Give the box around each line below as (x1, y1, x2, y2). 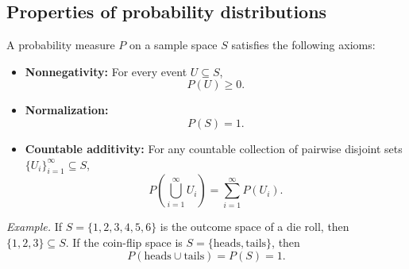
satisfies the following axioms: (231, 37, 376, 53)
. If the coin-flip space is (65, 233, 183, 250)
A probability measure (6, 37, 115, 53)
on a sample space (129, 37, 218, 53)
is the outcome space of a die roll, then (160, 218, 349, 235)
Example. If (6, 218, 63, 235)
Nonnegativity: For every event (25, 63, 187, 79)
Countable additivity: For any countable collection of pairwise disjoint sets (25, 140, 403, 156)
